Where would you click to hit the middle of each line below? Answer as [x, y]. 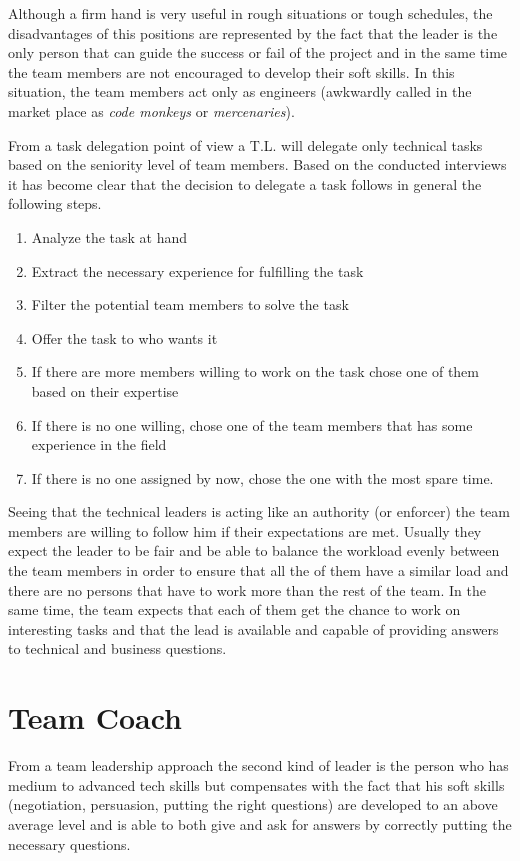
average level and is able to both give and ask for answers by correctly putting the [260, 823]
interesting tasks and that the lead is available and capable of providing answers [253, 628]
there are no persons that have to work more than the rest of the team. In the [247, 589]
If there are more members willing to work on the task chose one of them [255, 371]
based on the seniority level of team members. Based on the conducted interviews [257, 164]
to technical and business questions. [117, 648]
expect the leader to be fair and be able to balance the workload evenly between [254, 550]
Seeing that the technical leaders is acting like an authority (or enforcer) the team [259, 511]
